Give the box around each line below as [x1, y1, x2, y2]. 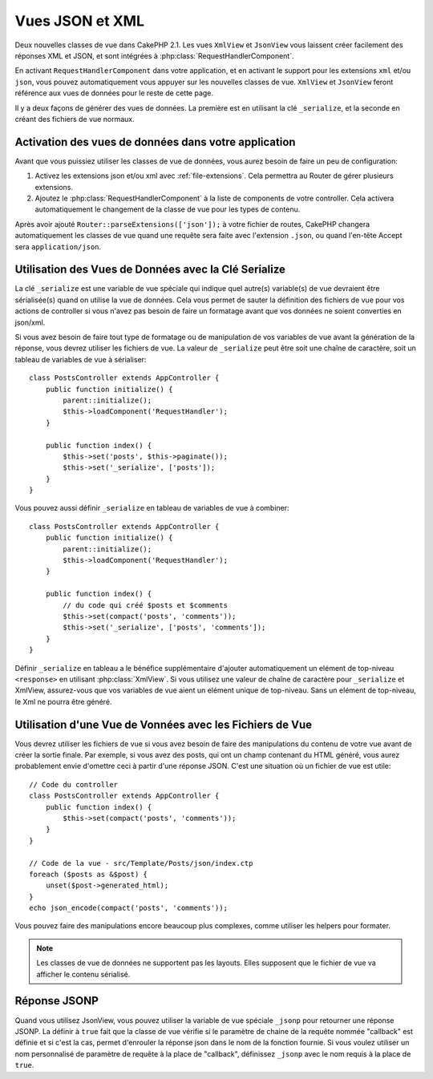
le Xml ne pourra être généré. [14, 697, 112, 706]
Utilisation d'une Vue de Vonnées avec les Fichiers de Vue [14, 717, 313, 731]
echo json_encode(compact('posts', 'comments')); [29, 903, 229, 913]
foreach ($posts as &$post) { [29, 870, 148, 879]
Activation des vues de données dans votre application [14, 135, 296, 148]
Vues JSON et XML [14, 12, 144, 30]
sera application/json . [14, 241, 102, 252]
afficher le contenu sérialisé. [36, 969, 131, 979]
